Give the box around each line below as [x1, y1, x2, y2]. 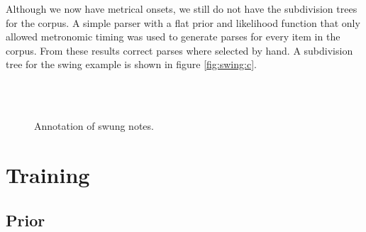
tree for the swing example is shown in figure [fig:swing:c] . [6, 57, 257, 72]
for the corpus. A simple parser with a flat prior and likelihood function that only [6, 15, 360, 30]
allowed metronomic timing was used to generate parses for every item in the [6, 29, 340, 44]
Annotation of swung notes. [34, 118, 154, 133]
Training [6, 160, 90, 189]
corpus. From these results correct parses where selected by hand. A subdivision [6, 43, 353, 57]
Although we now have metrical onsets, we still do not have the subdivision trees [6, 1, 357, 16]
